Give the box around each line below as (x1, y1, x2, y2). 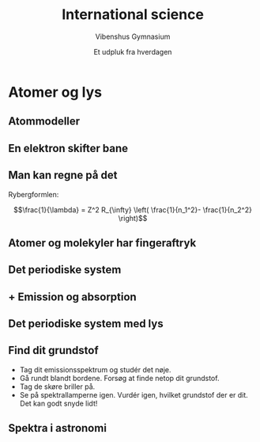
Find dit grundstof (8, 344, 99, 357)
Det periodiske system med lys (8, 317, 164, 330)
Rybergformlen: (8, 189, 59, 199)
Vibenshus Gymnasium (95, 32, 171, 41)
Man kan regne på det (8, 169, 118, 182)
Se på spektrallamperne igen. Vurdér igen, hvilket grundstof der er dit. (19, 390, 249, 399)
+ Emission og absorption (8, 290, 137, 303)
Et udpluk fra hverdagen (93, 47, 172, 56)
